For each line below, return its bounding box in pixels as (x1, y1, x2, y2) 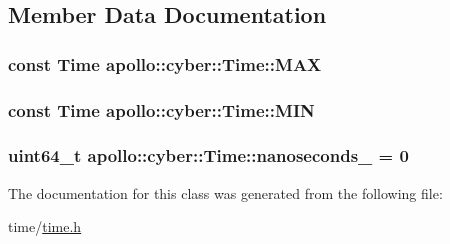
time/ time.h (8, 216, 82, 237)
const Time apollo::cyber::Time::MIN (8, 97, 315, 122)
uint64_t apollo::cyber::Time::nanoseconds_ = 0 (8, 143, 409, 168)
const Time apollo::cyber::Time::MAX (8, 51, 322, 76)
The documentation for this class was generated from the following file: (8, 182, 443, 203)
